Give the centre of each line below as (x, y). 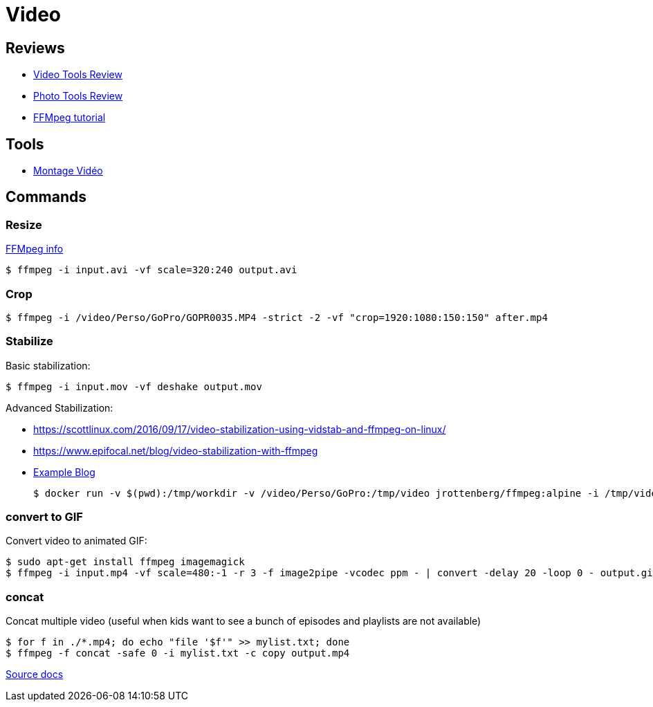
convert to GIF (44, 517)
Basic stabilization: (48, 365)
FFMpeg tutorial (70, 118)
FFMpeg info (35, 249)
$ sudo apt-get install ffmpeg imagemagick (125, 562)
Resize (24, 224)
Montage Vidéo (68, 171)
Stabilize (29, 341)
